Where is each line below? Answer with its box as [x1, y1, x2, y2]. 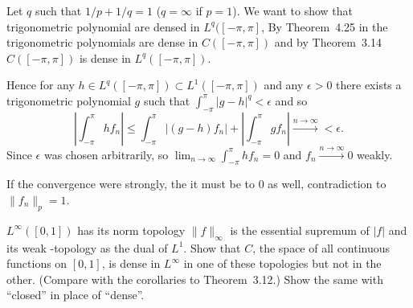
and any [264, 76, 304, 93]
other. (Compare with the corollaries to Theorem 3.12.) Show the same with [6, 270, 383, 287]
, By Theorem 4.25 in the [261, 18, 388, 35]
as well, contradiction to [268, 175, 386, 192]
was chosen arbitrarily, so [43, 146, 169, 162]
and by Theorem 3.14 [274, 34, 382, 51]
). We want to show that [232, 2, 353, 18]
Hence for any [6, 76, 75, 93]
